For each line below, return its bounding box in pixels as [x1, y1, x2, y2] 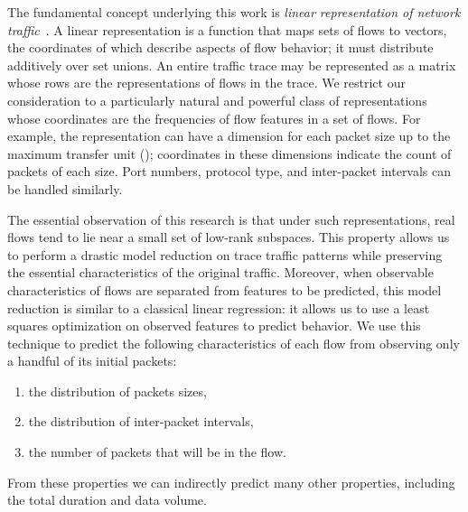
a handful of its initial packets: [7, 351, 177, 370]
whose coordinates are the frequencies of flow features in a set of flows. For [7, 108, 421, 127]
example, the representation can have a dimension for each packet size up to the [7, 126, 451, 145]
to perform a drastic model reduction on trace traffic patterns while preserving [7, 245, 443, 264]
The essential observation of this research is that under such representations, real [7, 209, 455, 228]
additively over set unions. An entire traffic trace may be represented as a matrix [7, 55, 456, 74]
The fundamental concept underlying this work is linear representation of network [7, 3, 461, 21]
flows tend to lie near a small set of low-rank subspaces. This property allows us [7, 228, 450, 247]
